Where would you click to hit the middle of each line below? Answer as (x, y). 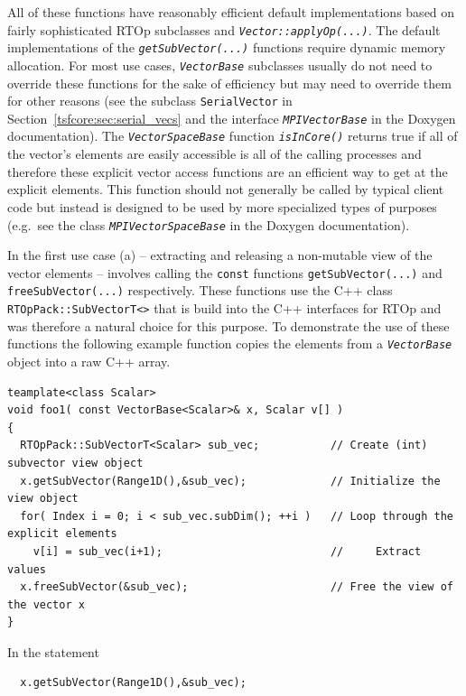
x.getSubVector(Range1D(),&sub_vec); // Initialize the (230, 481)
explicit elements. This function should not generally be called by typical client (226, 189)
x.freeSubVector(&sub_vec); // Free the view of (237, 587)
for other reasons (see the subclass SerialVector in (150, 101)
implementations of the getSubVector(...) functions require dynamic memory (227, 47)
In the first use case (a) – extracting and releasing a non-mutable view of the (220, 255)
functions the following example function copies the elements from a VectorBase (230, 343)
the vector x (46, 604)
